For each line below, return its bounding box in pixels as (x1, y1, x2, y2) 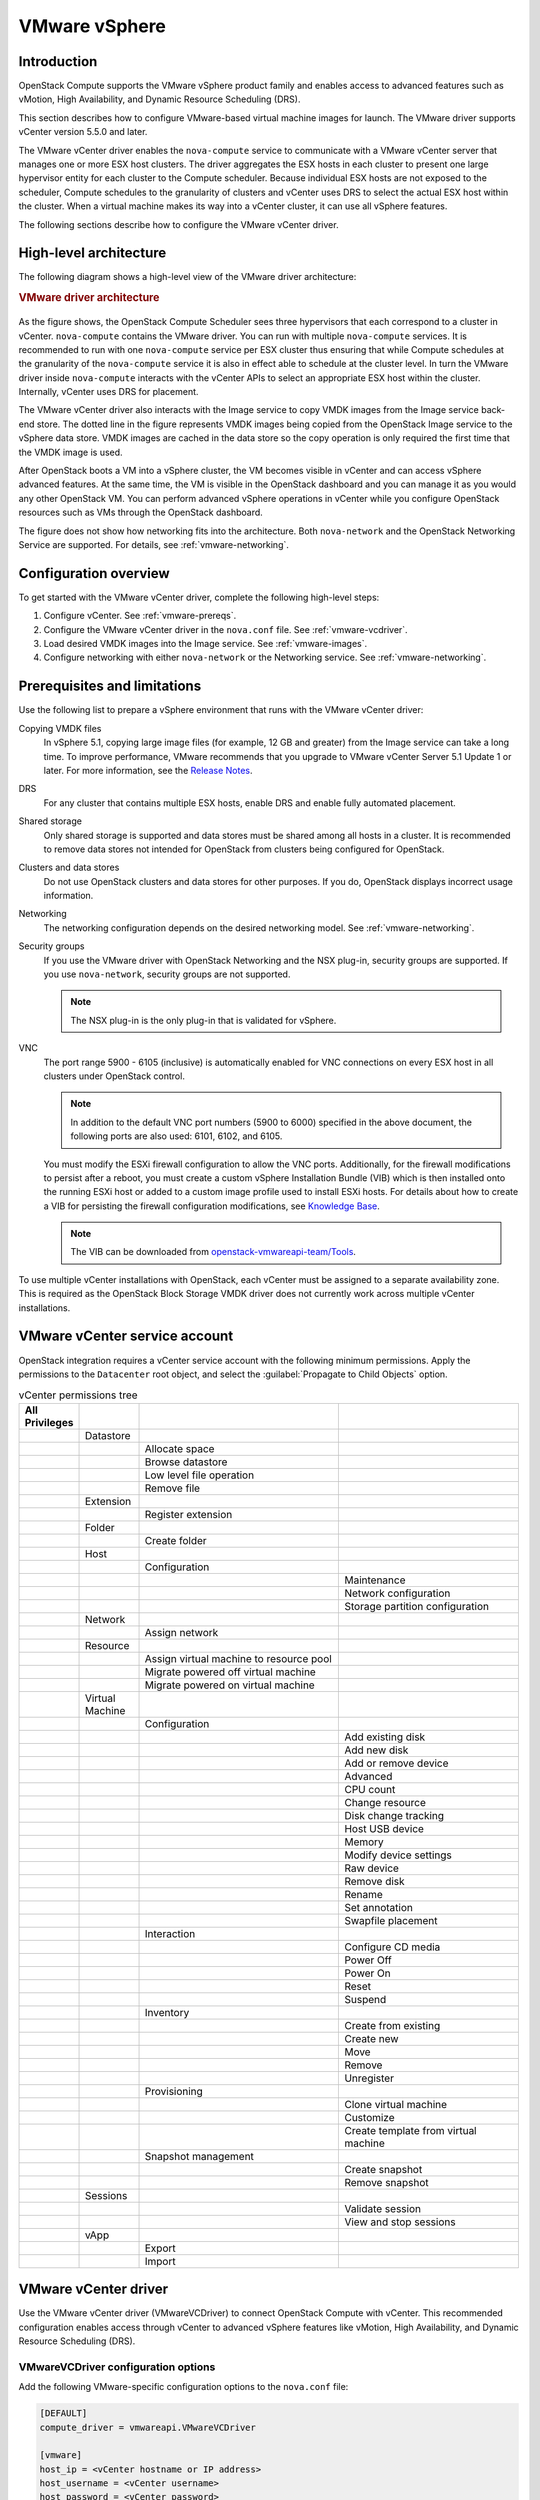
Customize (344, 2110, 395, 2124)
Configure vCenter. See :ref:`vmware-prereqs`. (43, 610, 237, 622)
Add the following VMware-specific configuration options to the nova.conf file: (18, 2381, 349, 2393)
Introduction (18, 53, 98, 70)
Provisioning (144, 2084, 204, 2098)
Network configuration (344, 1586, 451, 1600)
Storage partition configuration (344, 1599, 490, 1613)
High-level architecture (18, 245, 167, 262)
